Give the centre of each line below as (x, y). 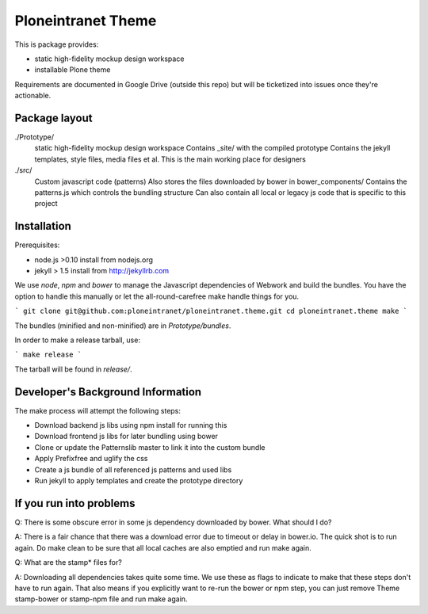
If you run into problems (75, 503)
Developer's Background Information (108, 392)
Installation (43, 226)
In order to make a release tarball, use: (77, 340)
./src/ (23, 170)
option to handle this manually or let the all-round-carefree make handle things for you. (157, 296)
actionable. (33, 96)
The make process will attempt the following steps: (98, 410)
